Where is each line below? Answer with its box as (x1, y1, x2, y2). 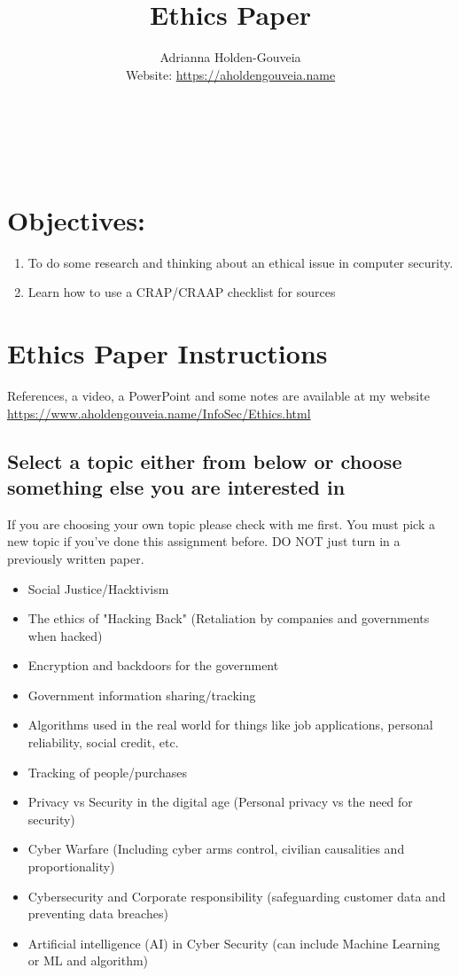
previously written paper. (7, 549, 144, 567)
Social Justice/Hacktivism (27, 579, 169, 597)
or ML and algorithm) (27, 951, 149, 970)
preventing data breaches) (27, 904, 168, 923)
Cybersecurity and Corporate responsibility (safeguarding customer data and (27, 886, 446, 905)
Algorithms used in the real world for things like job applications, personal (27, 715, 433, 734)
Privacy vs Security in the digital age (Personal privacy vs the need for (27, 793, 413, 811)
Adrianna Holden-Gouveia (159, 48, 301, 66)
